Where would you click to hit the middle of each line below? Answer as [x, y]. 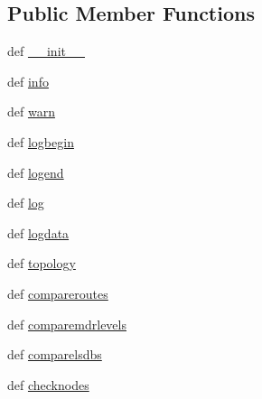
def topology [42, 263]
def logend [36, 172]
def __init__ [46, 51]
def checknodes [48, 384]
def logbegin [41, 141]
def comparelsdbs [55, 354]
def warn [31, 111]
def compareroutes [58, 293]
